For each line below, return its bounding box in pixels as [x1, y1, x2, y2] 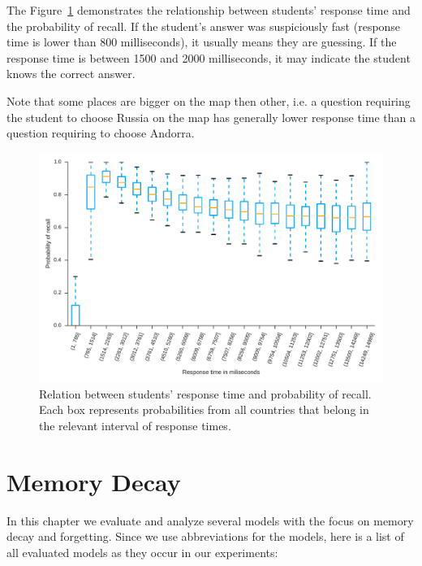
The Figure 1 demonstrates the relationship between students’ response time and [6, 2, 411, 18]
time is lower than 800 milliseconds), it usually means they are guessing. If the [6, 33, 397, 50]
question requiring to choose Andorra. [6, 124, 195, 141]
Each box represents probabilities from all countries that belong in [39, 401, 369, 418]
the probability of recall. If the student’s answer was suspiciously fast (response [6, 17, 401, 34]
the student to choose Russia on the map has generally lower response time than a [6, 108, 416, 125]
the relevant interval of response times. [39, 416, 231, 433]
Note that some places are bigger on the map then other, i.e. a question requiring [6, 92, 411, 109]
